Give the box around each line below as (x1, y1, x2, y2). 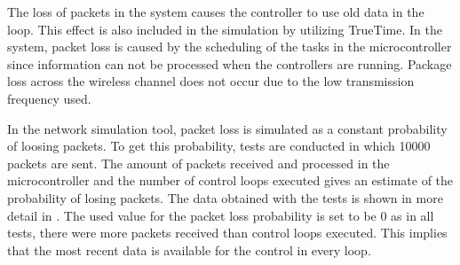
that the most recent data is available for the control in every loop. (7, 240, 371, 259)
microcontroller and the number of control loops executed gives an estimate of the (7, 171, 454, 190)
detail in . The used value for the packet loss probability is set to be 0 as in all (7, 206, 434, 224)
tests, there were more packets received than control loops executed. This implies (7, 223, 448, 242)
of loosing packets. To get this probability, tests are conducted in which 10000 (7, 136, 431, 155)
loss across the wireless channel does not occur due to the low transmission (7, 72, 415, 90)
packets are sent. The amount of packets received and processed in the (7, 153, 390, 172)
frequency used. (7, 89, 91, 107)
